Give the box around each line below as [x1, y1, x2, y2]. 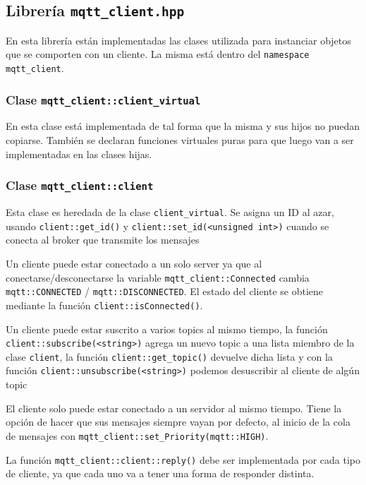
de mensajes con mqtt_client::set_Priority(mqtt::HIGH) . [6, 428, 269, 443]
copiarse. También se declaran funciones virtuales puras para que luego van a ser [6, 133, 354, 148]
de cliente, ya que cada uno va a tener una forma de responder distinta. [6, 466, 315, 481]
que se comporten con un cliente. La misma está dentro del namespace [6, 47, 310, 61]
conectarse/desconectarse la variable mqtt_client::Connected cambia [6, 270, 310, 285]
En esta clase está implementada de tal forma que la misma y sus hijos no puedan [6, 119, 360, 133]
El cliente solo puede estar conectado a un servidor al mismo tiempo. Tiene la [6, 400, 342, 415]
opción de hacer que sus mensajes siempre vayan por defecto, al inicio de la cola [6, 414, 350, 429]
